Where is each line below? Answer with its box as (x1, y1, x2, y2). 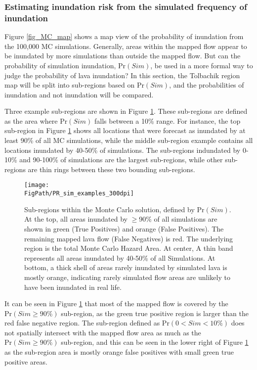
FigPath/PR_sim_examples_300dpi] (24, 190, 134, 197)
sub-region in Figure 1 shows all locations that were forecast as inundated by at (4, 125, 246, 136)
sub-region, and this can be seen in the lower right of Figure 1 (61, 337, 249, 347)
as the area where (4, 115, 58, 126)
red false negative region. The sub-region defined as (4, 318, 160, 328)
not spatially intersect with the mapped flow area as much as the (4, 327, 201, 337)
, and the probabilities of (169, 80, 244, 90)
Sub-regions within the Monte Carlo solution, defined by (24, 204, 195, 214)
